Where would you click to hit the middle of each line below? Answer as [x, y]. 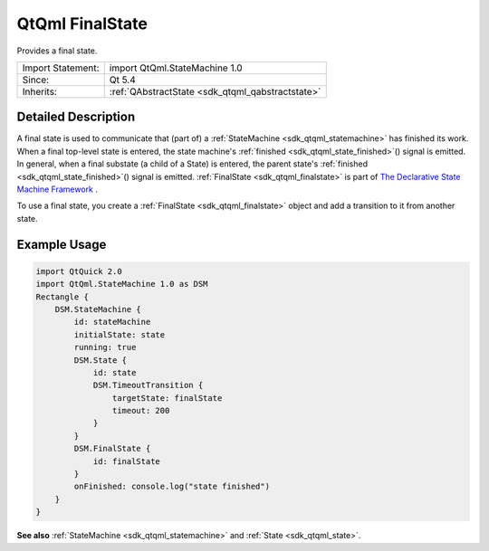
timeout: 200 [141, 411]
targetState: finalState [167, 398]
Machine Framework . [58, 189]
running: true [105, 347]
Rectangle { [62, 297]
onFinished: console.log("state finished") [172, 487]
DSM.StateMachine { [98, 309]
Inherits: [40, 91]
